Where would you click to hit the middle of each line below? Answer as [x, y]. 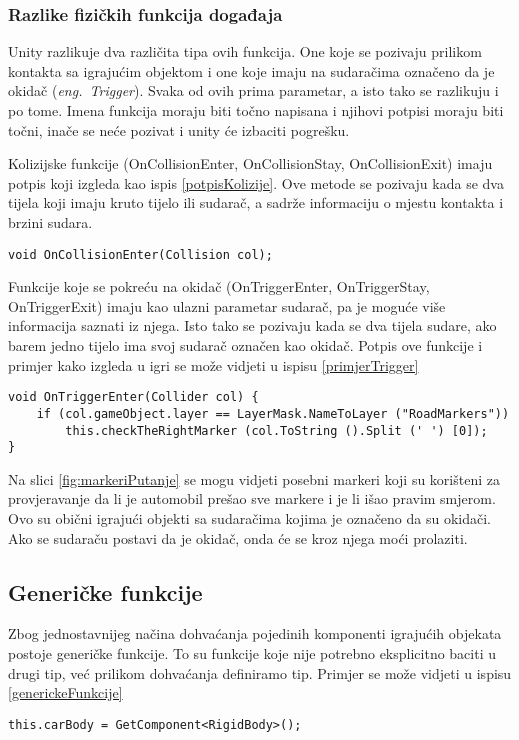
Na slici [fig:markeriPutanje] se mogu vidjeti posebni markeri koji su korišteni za [254, 478]
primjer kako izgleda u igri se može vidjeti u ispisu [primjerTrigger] [213, 364]
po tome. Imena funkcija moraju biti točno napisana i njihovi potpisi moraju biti [256, 110]
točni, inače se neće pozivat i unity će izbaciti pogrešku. [179, 129]
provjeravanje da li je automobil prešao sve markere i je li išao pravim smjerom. [252, 498]
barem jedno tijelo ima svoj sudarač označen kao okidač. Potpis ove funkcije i [245, 345]
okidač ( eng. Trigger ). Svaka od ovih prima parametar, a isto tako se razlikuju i [253, 90]
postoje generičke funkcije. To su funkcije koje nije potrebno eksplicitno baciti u [252, 652]
